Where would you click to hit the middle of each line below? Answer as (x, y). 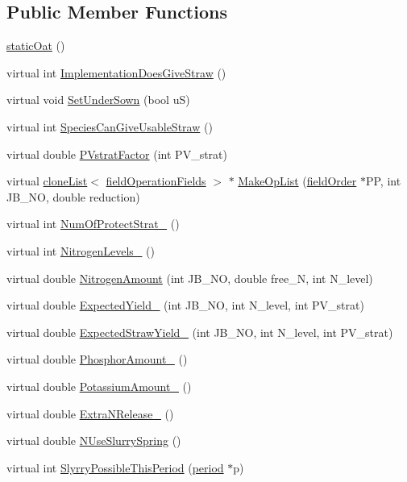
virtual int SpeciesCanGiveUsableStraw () (110, 126)
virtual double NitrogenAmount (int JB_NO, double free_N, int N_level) (190, 278)
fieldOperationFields (156, 181)
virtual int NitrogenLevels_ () (81, 250)
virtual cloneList (47, 181)
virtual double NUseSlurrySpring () (94, 440)
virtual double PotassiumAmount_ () (99, 386)
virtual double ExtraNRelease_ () (90, 413)
